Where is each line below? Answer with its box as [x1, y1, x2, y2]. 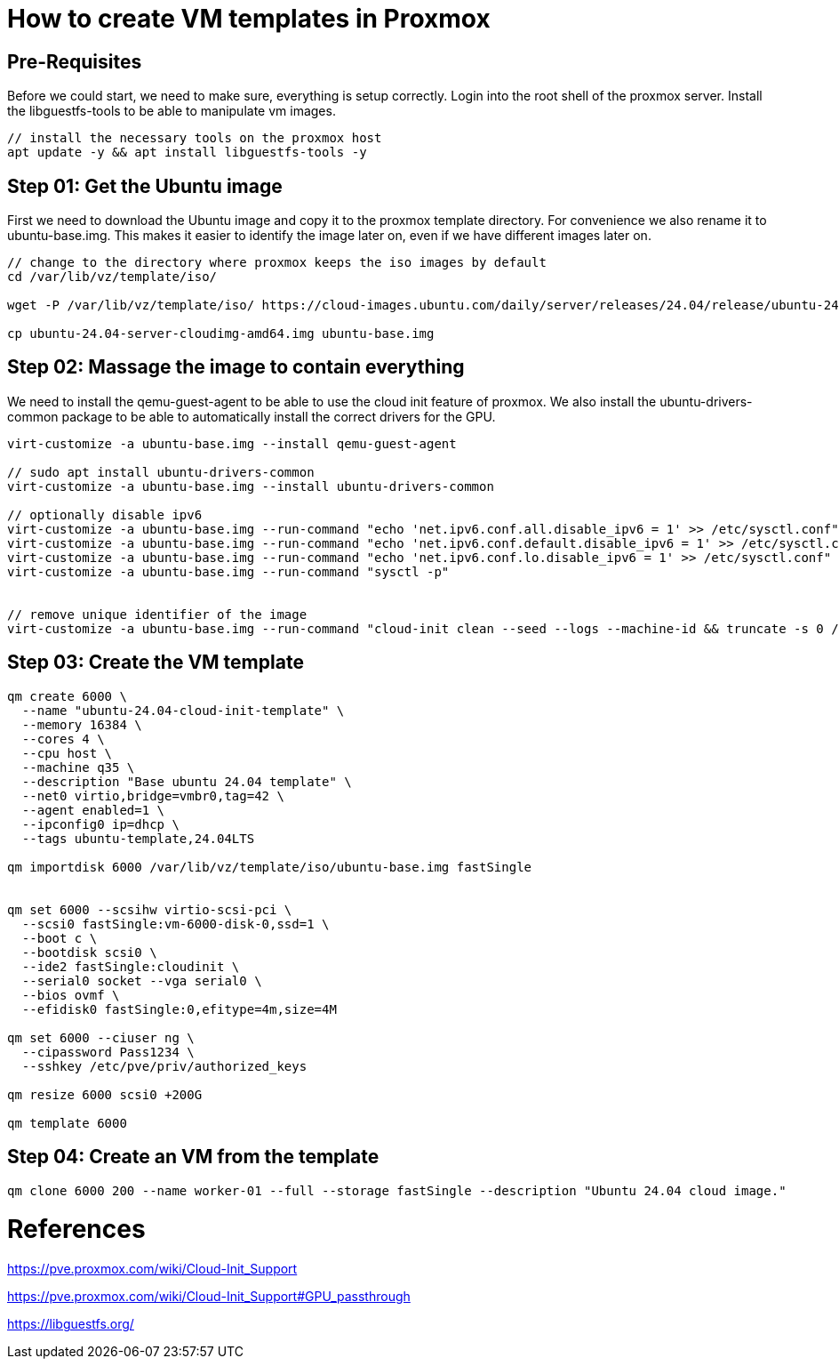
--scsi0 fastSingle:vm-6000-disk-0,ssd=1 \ [21, 916, 330, 931]
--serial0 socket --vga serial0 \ [21, 973, 262, 988]
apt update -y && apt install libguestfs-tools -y [7, 145, 367, 160]
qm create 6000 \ [7, 688, 127, 703]
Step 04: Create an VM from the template [7, 1145, 380, 1169]
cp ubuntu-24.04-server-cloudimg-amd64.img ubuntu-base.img [7, 326, 435, 341]
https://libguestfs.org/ [7, 1316, 134, 1332]
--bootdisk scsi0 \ [21, 944, 157, 960]
